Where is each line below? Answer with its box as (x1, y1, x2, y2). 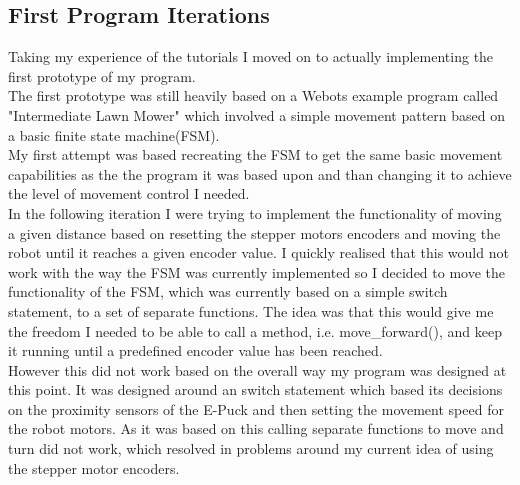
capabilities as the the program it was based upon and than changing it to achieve (8, 163, 512, 184)
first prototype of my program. (8, 65, 196, 86)
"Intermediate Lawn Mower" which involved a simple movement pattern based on (8, 104, 505, 125)
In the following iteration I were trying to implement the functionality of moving (8, 202, 502, 223)
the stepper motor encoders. (8, 457, 180, 478)
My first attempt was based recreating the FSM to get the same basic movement (8, 144, 503, 165)
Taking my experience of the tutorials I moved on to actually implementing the (8, 46, 494, 67)
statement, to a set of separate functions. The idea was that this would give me (8, 300, 494, 321)
